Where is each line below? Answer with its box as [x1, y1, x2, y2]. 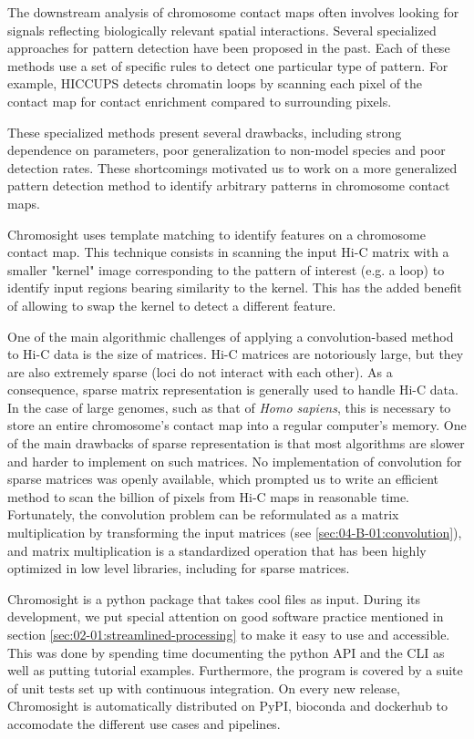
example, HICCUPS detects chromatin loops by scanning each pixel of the [7, 74, 423, 93]
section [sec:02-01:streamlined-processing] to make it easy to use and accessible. [7, 625, 450, 643]
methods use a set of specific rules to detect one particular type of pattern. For [7, 56, 448, 75]
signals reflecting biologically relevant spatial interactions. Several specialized [7, 20, 437, 39]
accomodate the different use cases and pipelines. [7, 713, 281, 733]
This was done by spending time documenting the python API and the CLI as [7, 642, 445, 662]
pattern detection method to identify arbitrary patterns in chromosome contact [7, 176, 450, 195]
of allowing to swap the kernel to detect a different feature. [7, 295, 336, 314]
